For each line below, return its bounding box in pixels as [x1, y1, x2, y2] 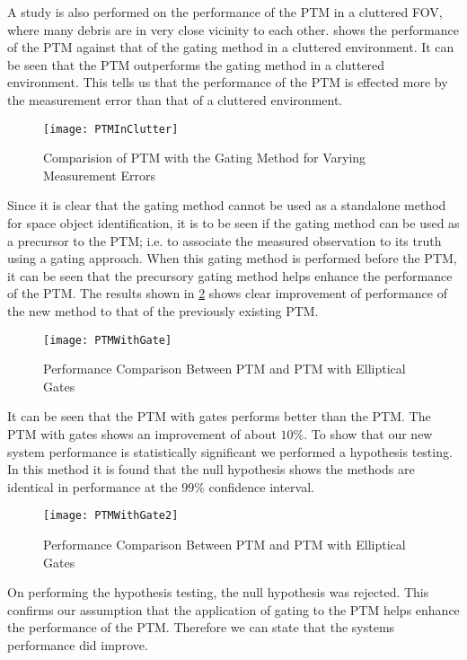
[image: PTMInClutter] [43, 122, 179, 136]
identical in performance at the [7, 477, 178, 496]
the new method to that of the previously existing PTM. [7, 301, 319, 320]
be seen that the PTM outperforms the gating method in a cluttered [7, 55, 385, 74]
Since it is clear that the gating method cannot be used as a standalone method [7, 196, 446, 215]
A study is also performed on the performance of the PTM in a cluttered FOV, [7, 3, 443, 21]
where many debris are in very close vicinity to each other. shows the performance [7, 20, 459, 39]
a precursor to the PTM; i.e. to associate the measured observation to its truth [7, 231, 442, 250]
